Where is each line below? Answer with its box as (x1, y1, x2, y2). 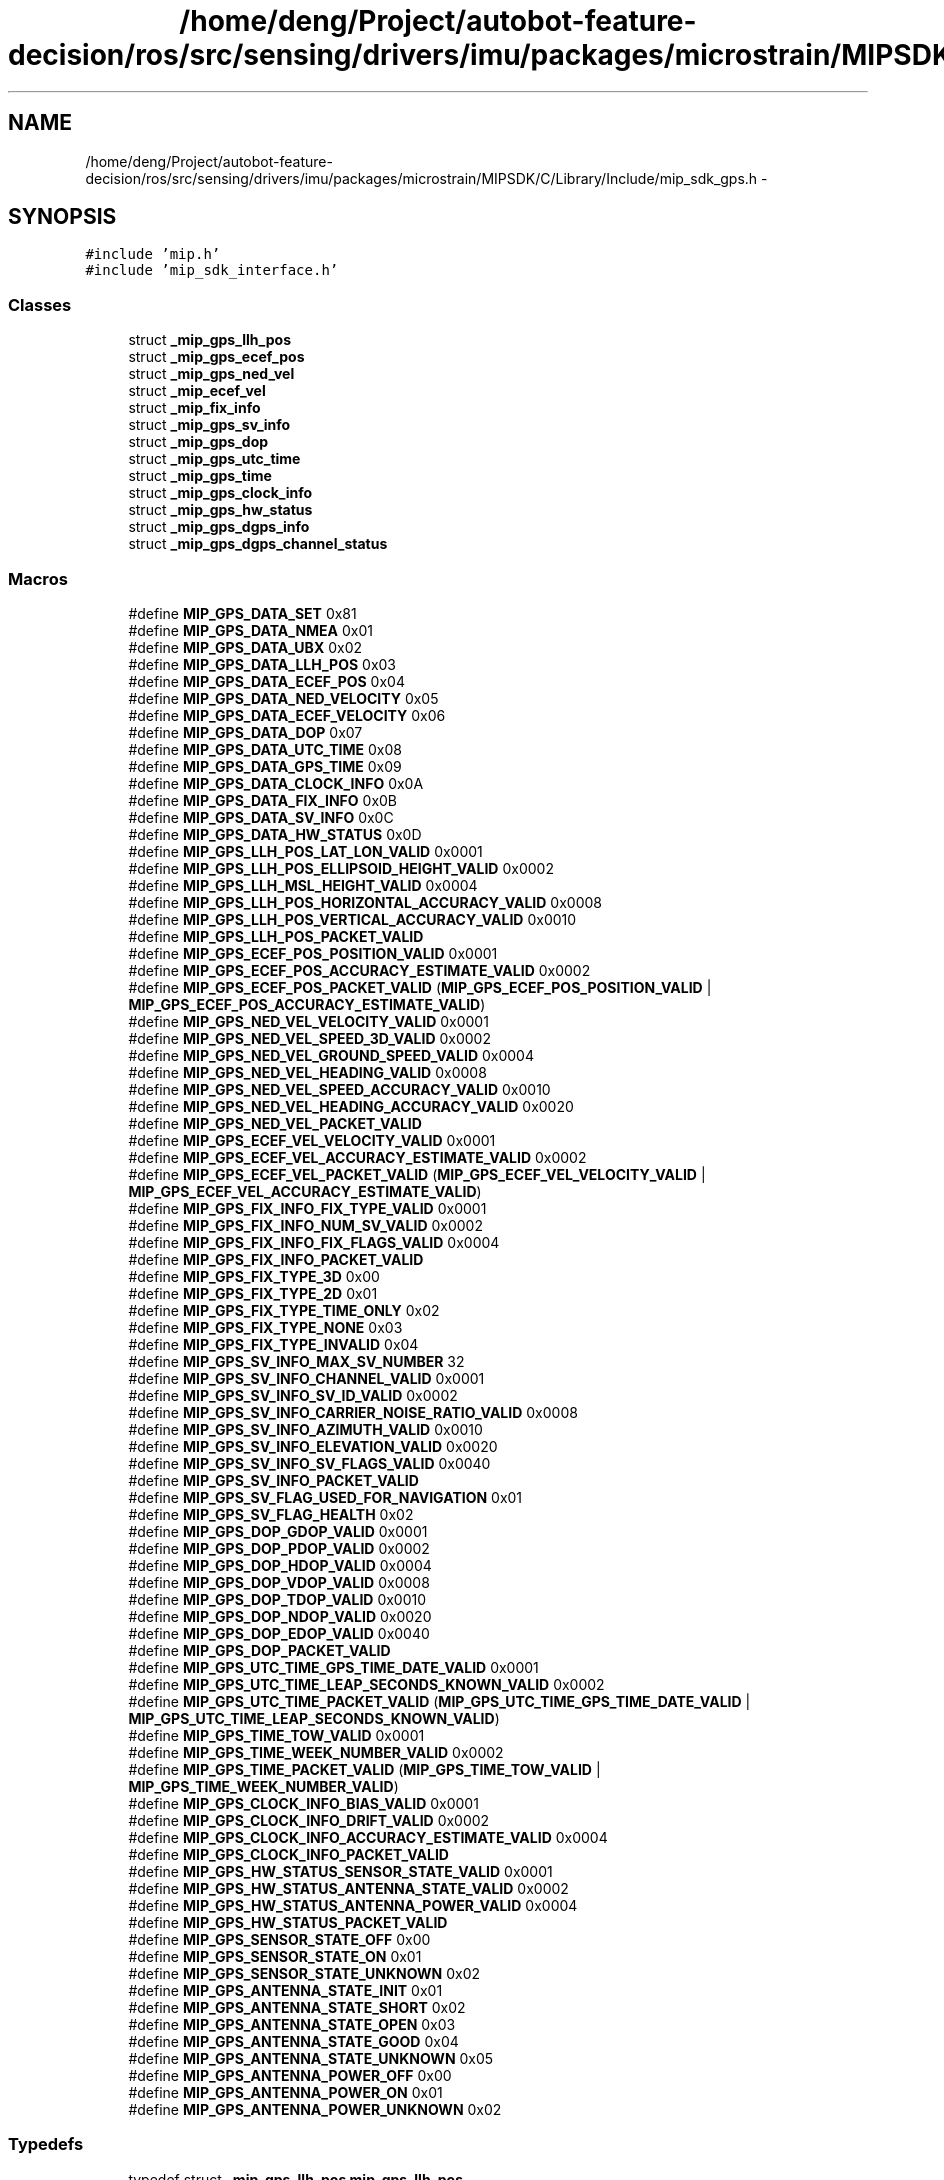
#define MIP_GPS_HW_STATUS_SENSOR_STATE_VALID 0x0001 (128, 1862, 553, 1880)
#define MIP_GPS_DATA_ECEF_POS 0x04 (128, 672, 405, 690)
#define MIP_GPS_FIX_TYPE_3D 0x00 (128, 1267, 380, 1285)
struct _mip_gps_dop (128, 433, 269, 451)
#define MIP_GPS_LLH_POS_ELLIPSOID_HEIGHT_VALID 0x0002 (128, 859, 554, 877)
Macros (8, 568, 68, 589)
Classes (8, 294, 72, 315)
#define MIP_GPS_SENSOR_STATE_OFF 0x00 (128, 1930, 431, 1948)
